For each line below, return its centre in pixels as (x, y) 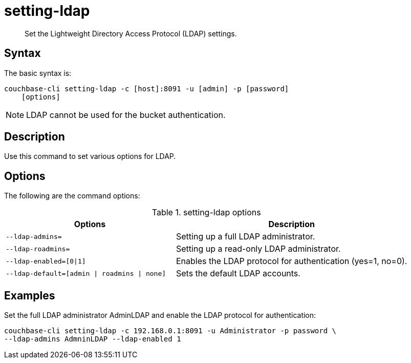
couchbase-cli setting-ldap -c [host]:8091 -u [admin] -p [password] (147, 88)
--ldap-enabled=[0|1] (46, 261)
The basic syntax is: (38, 73)
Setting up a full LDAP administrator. (245, 237)
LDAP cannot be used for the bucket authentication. (126, 115)
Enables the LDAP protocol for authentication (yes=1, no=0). (291, 261)
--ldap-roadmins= (38, 249)
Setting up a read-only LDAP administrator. (258, 249)
